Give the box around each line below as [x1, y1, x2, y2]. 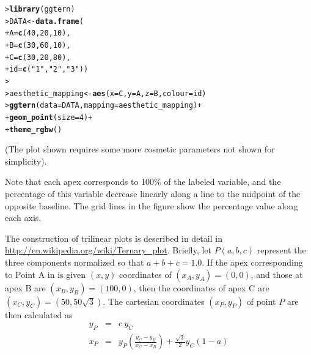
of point [246, 294, 276, 307]
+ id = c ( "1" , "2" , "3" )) [5, 65, 89, 74]
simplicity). [5, 154, 47, 167]
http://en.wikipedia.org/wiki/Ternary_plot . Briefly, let [5, 244, 211, 256]
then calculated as [5, 308, 73, 321]
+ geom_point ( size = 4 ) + [5, 113, 93, 122]
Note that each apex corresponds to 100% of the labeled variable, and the [5, 175, 281, 188]
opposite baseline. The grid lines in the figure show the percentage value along [5, 199, 298, 212]
